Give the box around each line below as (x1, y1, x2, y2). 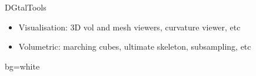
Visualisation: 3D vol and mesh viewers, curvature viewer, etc (18, 20, 241, 33)
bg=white (5, 60, 40, 72)
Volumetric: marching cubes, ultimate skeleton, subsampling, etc (18, 40, 251, 53)
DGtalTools (5, 1, 46, 13)
